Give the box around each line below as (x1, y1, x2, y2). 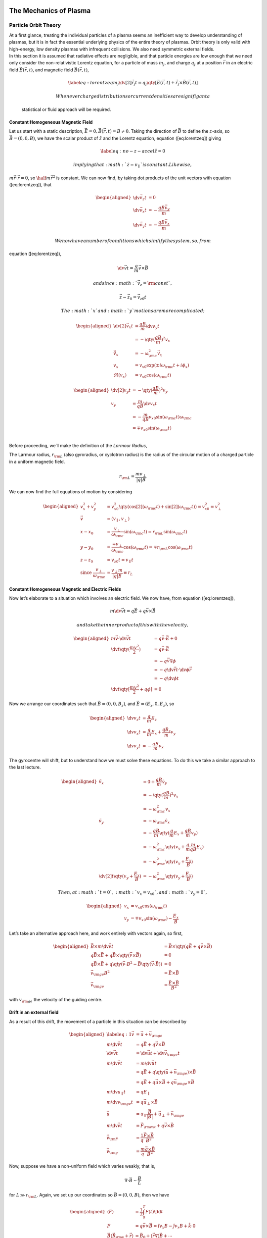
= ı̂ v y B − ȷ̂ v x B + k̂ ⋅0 (153, 1223, 196, 1230)
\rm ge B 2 (93, 969, 110, 977)
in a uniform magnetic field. (9, 459, 65, 464)
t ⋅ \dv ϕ (176, 667, 190, 672)
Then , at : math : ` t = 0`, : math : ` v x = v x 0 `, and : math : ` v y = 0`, (57, 889, 207, 896)
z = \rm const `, (140, 280, 172, 287)
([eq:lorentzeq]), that (9, 182, 52, 188)
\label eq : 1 (106, 1032, 132, 1037)
